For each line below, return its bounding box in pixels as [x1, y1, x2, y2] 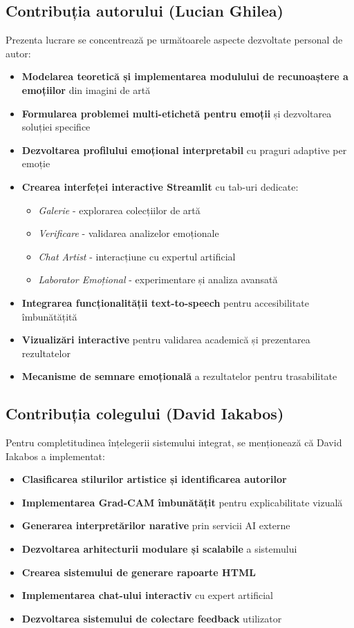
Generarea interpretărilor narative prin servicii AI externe [21, 518, 290, 533]
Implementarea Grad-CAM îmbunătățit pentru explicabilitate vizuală [21, 495, 343, 509]
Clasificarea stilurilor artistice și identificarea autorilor [21, 472, 287, 486]
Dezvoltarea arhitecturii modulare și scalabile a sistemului [21, 542, 297, 556]
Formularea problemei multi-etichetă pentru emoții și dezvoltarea [21, 106, 332, 120]
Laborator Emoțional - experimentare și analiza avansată [38, 272, 278, 287]
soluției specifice [21, 120, 91, 134]
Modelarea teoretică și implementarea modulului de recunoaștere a [21, 69, 348, 84]
